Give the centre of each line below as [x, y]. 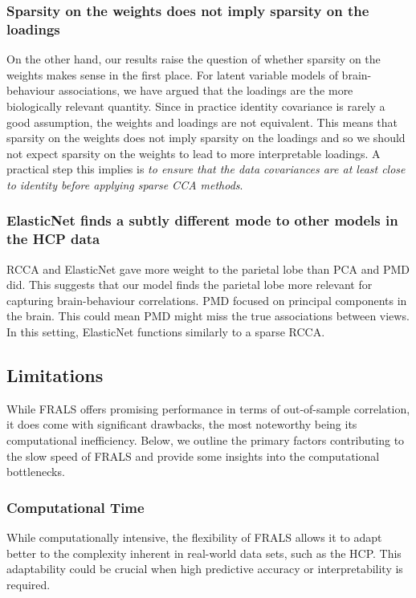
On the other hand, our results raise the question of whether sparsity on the [194, 59]
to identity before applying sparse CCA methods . [125, 184]
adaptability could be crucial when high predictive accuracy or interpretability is [205, 569]
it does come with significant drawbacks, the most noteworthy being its [182, 424]
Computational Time [75, 507]
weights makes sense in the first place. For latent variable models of [172, 74]
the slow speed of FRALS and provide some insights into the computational [193, 456]
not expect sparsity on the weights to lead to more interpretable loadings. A [194, 153]
